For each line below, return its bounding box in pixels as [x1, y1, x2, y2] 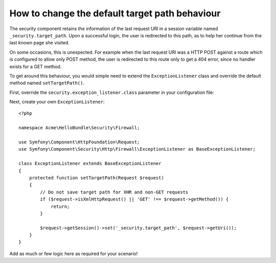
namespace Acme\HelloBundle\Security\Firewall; [18, 125, 140, 131]
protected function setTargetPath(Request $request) [29, 175, 165, 181]
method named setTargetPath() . [9, 80, 84, 86]
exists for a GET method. [9, 63, 62, 69]
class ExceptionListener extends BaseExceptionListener [18, 161, 162, 166]
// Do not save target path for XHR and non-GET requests [40, 189, 189, 195]
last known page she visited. [9, 40, 70, 46]
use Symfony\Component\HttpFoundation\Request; [18, 139, 140, 145]
